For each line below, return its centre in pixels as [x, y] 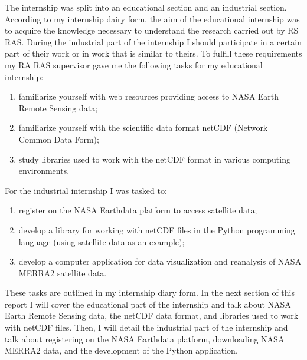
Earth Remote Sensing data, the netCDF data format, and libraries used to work [152, 316]
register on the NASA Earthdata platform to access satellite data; [138, 210]
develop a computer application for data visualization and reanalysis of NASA [160, 261]
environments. [44, 171]
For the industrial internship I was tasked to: [86, 190]
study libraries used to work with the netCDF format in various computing [154, 159]
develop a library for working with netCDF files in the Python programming [157, 229]
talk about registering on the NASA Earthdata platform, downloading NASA [145, 338]
